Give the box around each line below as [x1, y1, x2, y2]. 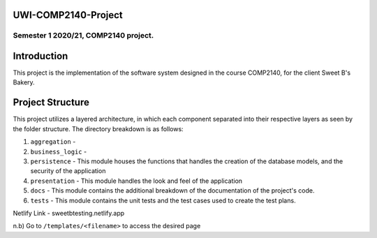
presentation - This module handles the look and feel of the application [30, 177, 243, 185]
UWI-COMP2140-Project [13, 9, 124, 21]
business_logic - [30, 147, 87, 156]
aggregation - [30, 137, 76, 146]
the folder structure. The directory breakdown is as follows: [13, 124, 184, 133]
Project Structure [13, 96, 90, 108]
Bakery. [13, 78, 35, 87]
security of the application [30, 167, 106, 175]
